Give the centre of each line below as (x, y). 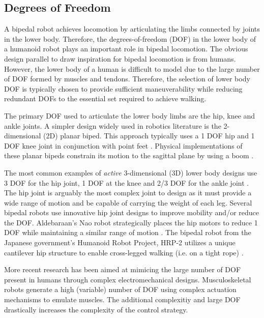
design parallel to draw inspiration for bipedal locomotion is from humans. (120, 58)
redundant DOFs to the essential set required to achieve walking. (105, 98)
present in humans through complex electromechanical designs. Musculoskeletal (128, 279)
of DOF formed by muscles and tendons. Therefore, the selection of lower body (127, 79)
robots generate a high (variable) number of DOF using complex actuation (120, 289)
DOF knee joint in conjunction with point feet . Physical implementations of (123, 145)
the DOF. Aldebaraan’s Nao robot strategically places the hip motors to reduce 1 (131, 222)
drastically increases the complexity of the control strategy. (96, 309)
